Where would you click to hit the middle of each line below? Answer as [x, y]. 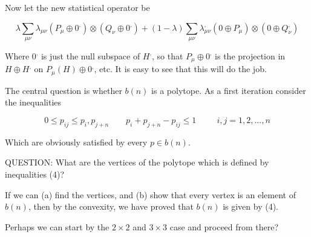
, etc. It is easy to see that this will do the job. [180, 69]
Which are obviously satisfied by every [76, 142]
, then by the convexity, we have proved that [111, 206]
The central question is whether [64, 90]
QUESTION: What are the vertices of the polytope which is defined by [137, 162]
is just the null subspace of [90, 55]
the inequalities [33, 102]
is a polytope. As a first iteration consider [229, 90]
